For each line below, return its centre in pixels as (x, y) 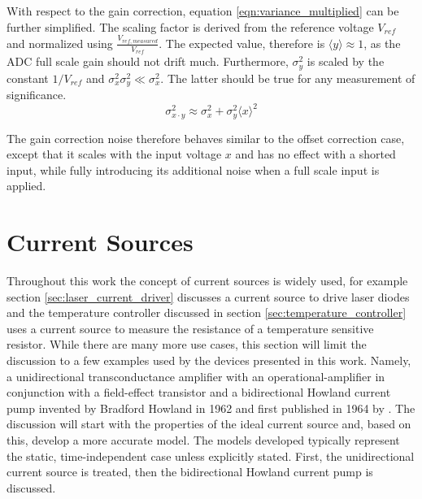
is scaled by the (346, 61)
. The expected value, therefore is (242, 43)
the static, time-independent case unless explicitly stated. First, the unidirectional (211, 456)
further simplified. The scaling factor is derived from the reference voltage (190, 26)
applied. (26, 186)
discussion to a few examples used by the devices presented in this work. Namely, (209, 360)
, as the (382, 43)
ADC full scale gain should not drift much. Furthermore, (148, 61)
